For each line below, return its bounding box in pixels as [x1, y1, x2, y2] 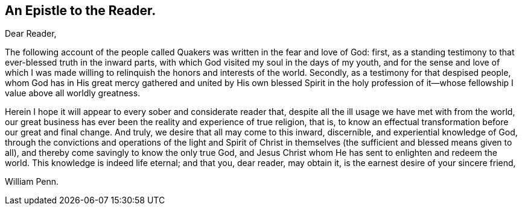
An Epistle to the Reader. [5, 3, 156, 18]
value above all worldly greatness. [5, 88, 141, 99]
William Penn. [5, 176, 59, 187]
